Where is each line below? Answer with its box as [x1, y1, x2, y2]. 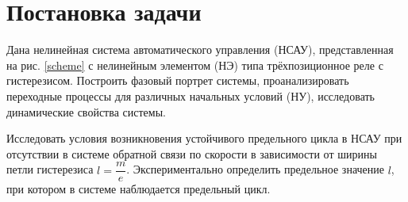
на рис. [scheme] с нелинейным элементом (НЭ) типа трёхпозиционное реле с [6, 56, 383, 73]
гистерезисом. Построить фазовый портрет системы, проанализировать [6, 72, 349, 89]
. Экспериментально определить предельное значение [126, 161, 384, 177]
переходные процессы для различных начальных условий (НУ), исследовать [6, 87, 375, 104]
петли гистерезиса [6, 161, 94, 177]
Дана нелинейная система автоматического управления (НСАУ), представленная [6, 41, 394, 58]
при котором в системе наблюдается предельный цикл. [6, 181, 271, 197]
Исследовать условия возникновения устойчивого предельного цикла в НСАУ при [6, 130, 402, 147]
